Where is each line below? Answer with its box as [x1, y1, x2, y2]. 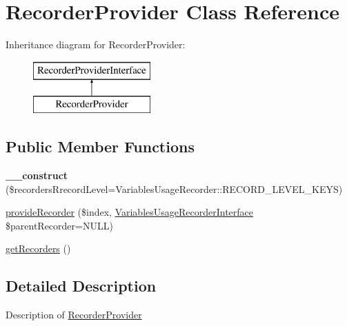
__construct [6, 168, 68, 183]
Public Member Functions [6, 136, 195, 157]
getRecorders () [6, 241, 71, 256]
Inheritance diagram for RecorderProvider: [6, 37, 186, 52]
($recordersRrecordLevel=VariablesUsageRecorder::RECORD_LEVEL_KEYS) [6, 181, 343, 196]
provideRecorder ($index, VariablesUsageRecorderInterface [6, 205, 254, 219]
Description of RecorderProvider [6, 307, 142, 322]
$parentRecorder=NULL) [6, 218, 113, 232]
